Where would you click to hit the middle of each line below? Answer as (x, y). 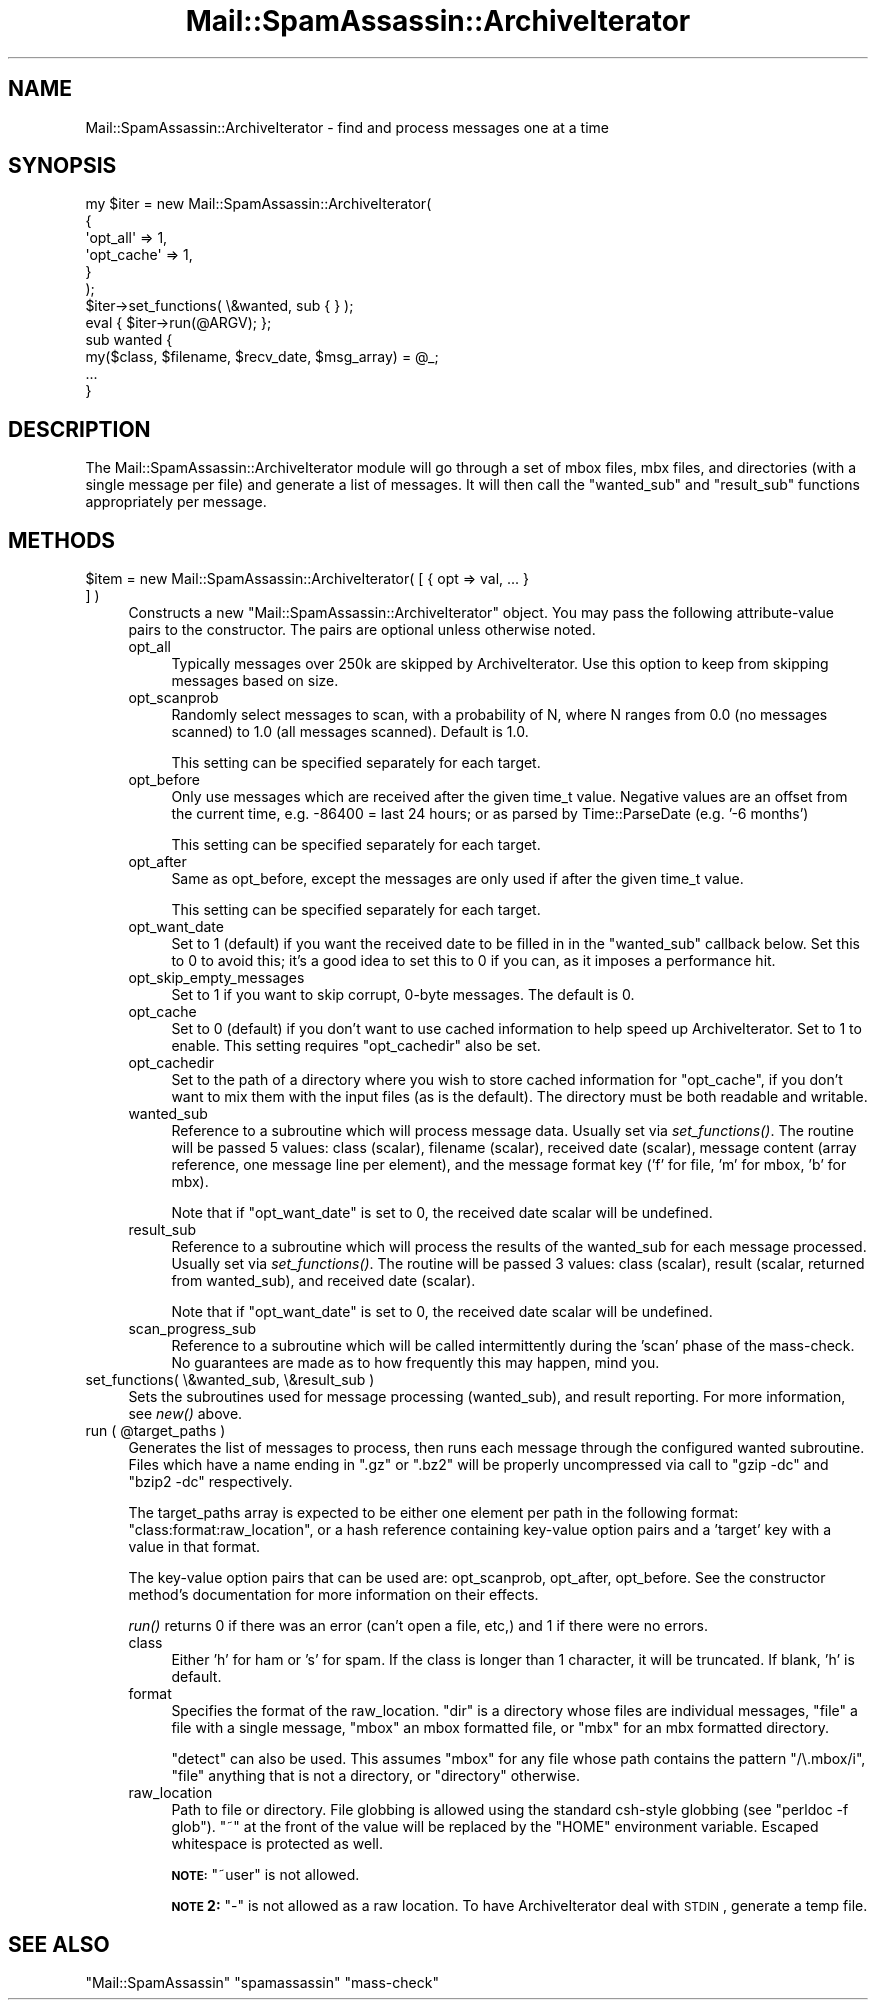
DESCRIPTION (79, 429)
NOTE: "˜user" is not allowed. (265, 1875)
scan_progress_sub (192, 1329)
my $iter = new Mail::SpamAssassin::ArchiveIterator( (258, 204)
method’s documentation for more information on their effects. (333, 1595)
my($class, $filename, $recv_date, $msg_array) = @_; (262, 357)
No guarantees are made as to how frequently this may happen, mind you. (415, 1363)
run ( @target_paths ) (155, 1431)
